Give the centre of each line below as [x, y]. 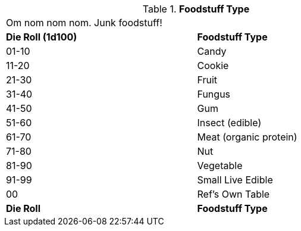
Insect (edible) [229, 123]
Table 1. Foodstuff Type [196, 9]
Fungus [214, 94]
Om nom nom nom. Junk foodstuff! [84, 23]
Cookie [213, 65]
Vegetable [220, 166]
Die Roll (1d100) [42, 37]
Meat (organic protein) [247, 137]
